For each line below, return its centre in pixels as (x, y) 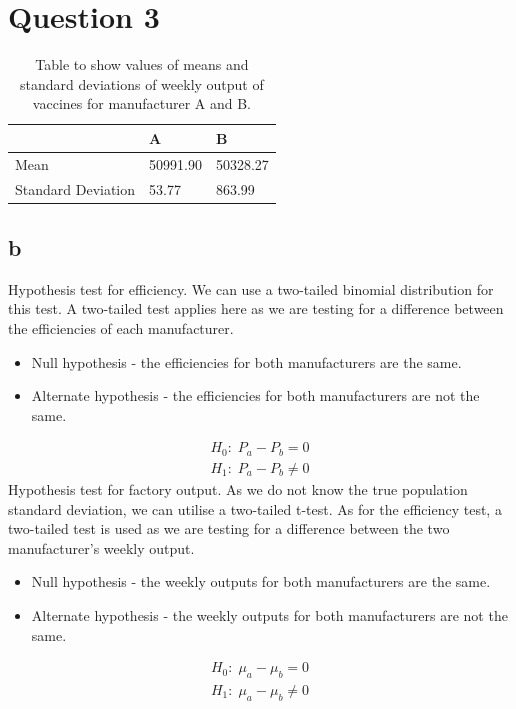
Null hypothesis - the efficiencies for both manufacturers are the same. (246, 361)
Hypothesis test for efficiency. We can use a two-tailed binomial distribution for (251, 288)
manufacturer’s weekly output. (101, 547)
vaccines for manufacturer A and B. (142, 103)
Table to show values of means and (142, 64)
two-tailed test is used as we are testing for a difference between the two (229, 528)
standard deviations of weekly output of (142, 83)
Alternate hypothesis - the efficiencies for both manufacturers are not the (255, 395)
